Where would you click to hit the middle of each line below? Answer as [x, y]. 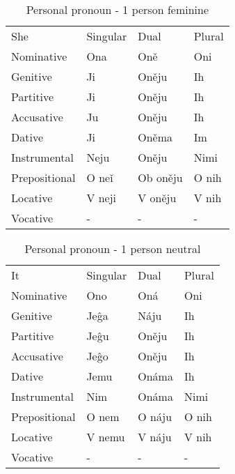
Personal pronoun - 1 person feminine [117, 9]
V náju [155, 437]
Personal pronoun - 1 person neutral [113, 249]
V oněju [157, 198]
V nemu [106, 437]
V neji [102, 198]
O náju [155, 416]
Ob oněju [160, 177]
